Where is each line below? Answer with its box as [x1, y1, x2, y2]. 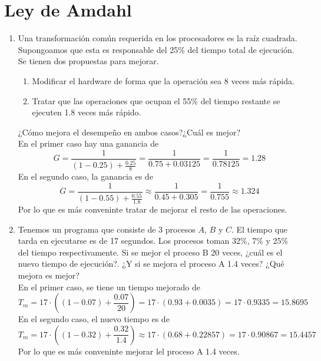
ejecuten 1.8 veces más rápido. [32, 106, 141, 118]
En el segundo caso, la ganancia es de [18, 170, 153, 183]
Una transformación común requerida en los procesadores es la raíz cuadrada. [18, 32, 297, 44]
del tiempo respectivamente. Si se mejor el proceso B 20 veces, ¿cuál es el [18, 246, 283, 258]
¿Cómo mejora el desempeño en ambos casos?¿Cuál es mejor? [18, 125, 240, 138]
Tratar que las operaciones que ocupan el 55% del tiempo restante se [32, 94, 280, 107]
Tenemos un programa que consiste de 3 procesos [18, 223, 196, 235]
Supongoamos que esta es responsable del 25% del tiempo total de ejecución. [18, 43, 294, 55]
